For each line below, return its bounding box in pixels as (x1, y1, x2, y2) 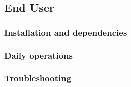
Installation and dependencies (4, 26, 127, 38)
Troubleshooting (4, 72, 72, 84)
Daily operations (4, 49, 73, 61)
